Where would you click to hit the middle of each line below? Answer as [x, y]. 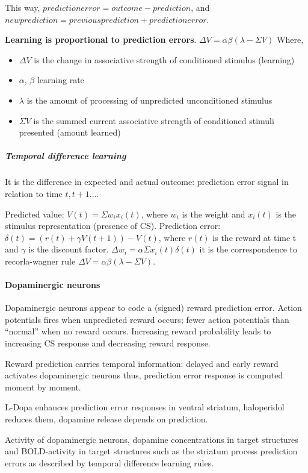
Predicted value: [35, 214]
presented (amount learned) [70, 132]
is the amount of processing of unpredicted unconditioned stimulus [149, 100]
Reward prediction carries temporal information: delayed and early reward [142, 363]
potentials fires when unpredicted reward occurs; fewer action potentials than [147, 319]
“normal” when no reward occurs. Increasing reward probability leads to [138, 331]
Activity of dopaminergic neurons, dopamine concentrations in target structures [152, 439]
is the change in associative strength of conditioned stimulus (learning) [164, 59]
